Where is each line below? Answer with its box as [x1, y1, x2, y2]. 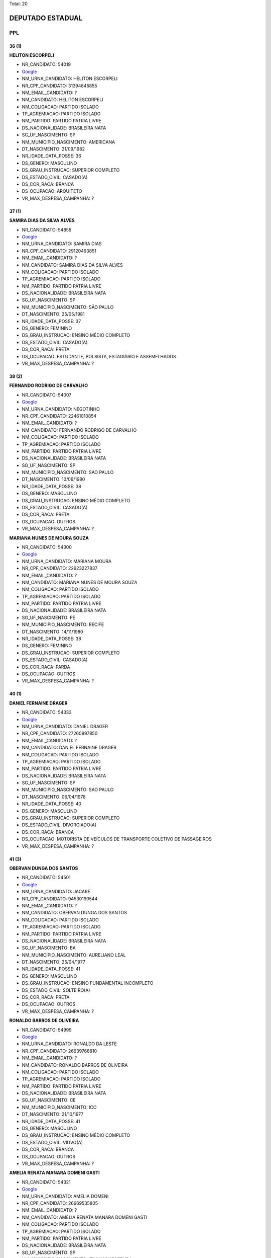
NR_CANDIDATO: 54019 [22, 61, 71, 67]
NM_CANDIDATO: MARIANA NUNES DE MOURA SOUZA [22, 579, 138, 585]
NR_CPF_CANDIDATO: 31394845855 [22, 83, 97, 89]
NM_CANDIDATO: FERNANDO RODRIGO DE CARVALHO [22, 427, 137, 433]
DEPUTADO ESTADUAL [9, 14, 83, 22]
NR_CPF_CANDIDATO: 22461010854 [22, 413, 97, 419]
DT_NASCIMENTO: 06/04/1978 [22, 794, 86, 800]
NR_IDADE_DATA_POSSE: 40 [22, 801, 82, 807]
